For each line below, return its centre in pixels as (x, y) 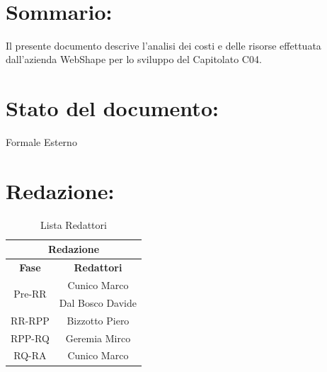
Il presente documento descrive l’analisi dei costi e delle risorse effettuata (163, 45)
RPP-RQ (30, 338)
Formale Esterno (41, 142)
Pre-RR (30, 294)
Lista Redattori (74, 224)
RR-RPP (30, 320)
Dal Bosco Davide (98, 302)
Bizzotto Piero (98, 320)
